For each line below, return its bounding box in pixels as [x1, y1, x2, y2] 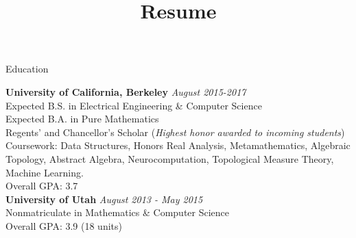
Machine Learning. [5, 165, 84, 179]
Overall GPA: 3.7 [5, 178, 78, 193]
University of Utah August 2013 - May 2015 [5, 191, 203, 206]
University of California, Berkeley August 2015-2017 [5, 84, 246, 98]
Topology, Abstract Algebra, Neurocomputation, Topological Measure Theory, [5, 151, 334, 166]
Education [5, 62, 49, 76]
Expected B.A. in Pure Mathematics [5, 111, 159, 126]
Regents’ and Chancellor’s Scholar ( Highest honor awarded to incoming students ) [5, 124, 345, 139]
